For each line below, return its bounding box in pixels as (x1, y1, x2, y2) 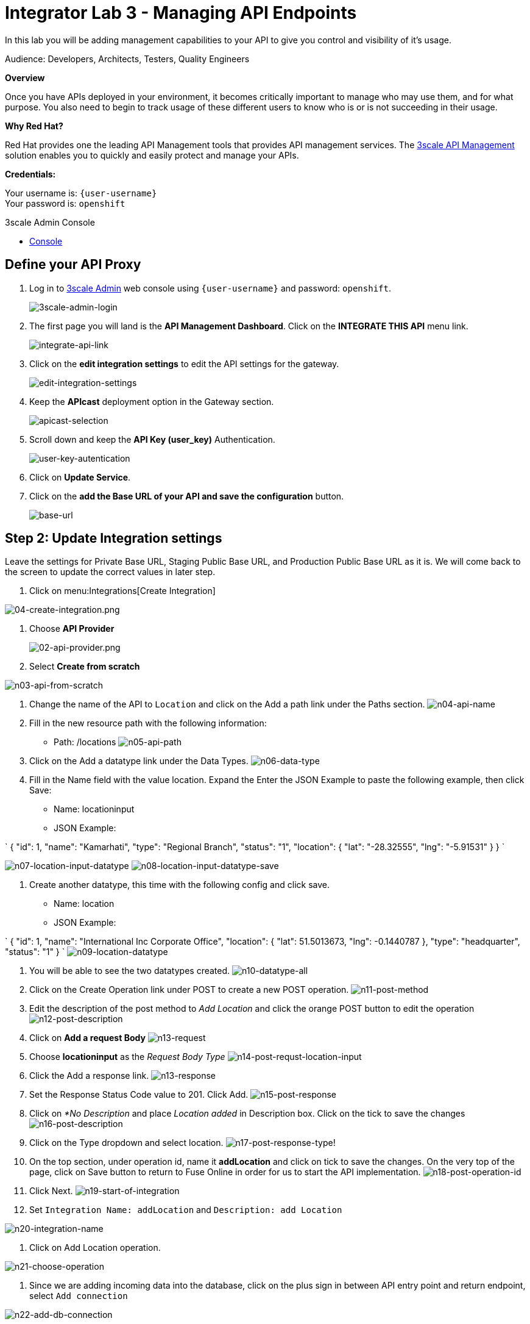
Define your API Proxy (5, 257, 141, 273)
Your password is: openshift (5, 198, 125, 209)
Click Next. (29, 1186, 73, 1197)
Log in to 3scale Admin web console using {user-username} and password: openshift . (29, 282, 391, 293)
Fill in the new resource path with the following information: (29, 718, 267, 729)
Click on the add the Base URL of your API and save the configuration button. (29, 490, 344, 501)
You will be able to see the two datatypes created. (29, 965, 230, 976)
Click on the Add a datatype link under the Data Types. (29, 756, 249, 767)
